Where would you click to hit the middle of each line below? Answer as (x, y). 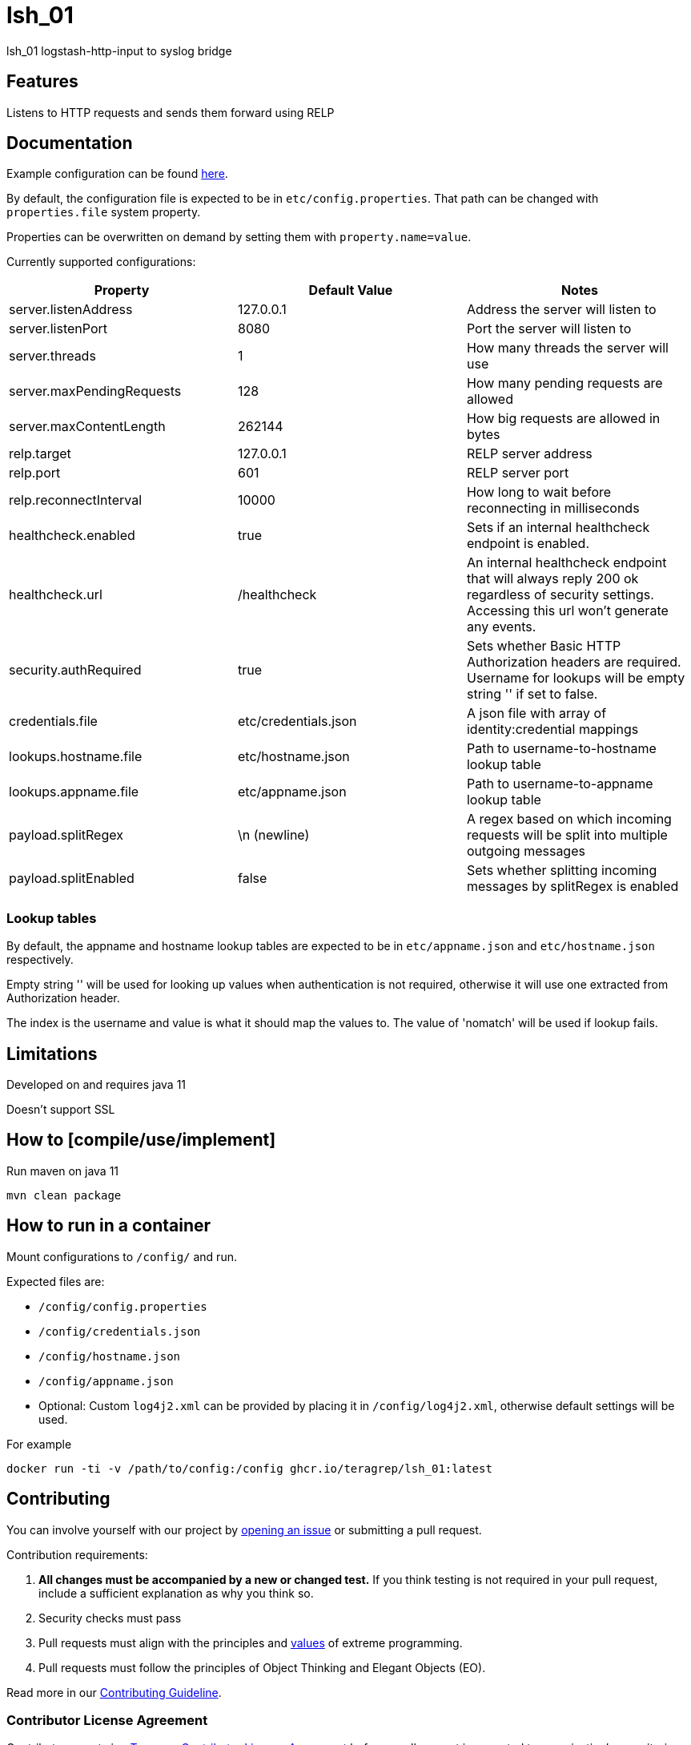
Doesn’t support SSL (61, 1110)
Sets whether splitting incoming (562, 870)
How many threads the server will (567, 348)
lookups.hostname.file (76, 757)
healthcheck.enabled (72, 536)
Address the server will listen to (561, 310)
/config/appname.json (106, 1381)
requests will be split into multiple (567, 835)
